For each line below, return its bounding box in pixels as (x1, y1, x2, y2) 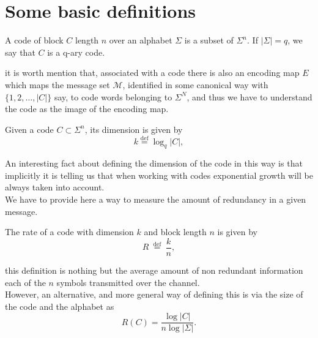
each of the (5, 276, 46, 288)
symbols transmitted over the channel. (56, 276, 200, 288)
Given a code (5, 122, 54, 135)
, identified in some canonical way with (122, 78, 268, 91)
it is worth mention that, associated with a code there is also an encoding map (5, 66, 300, 79)
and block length (144, 225, 207, 238)
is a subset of (184, 34, 234, 47)
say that (5, 45, 35, 58)
